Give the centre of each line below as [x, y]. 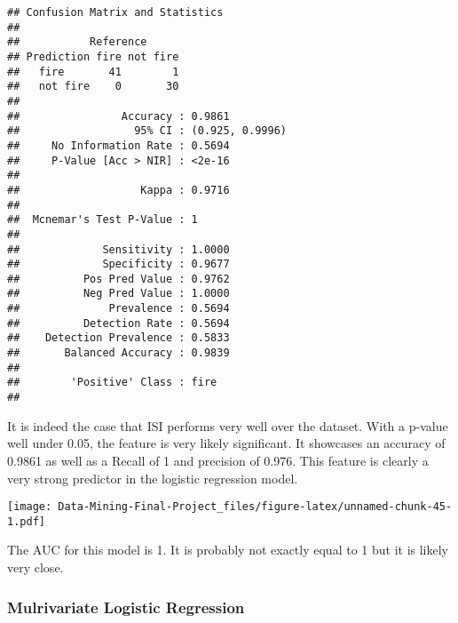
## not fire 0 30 [93, 87]
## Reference [77, 42]
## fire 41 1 [93, 72]
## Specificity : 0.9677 [118, 264]
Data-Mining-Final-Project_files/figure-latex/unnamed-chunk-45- [255, 507]
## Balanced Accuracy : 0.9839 [118, 353]
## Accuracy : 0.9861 [118, 116]
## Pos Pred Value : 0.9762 [118, 279]
